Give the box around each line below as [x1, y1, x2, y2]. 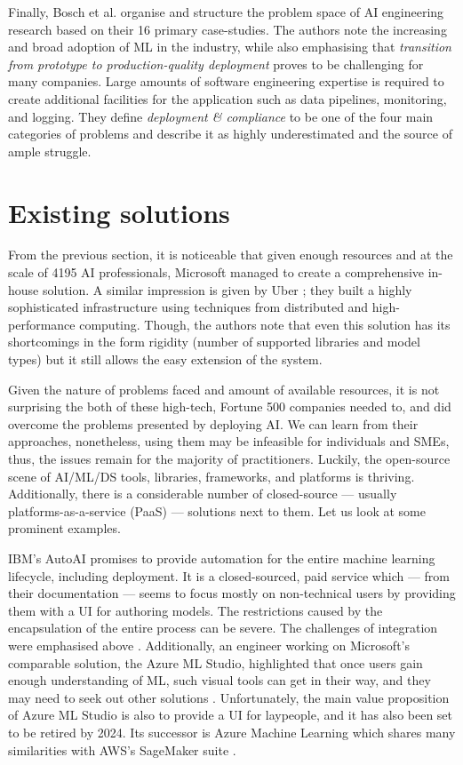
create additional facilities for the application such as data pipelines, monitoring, [8, 89, 447, 108]
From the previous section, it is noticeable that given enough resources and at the [8, 245, 453, 264]
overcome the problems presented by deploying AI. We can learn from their [8, 414, 419, 433]
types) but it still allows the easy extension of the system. [8, 350, 323, 369]
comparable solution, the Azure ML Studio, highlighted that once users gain [8, 653, 423, 672]
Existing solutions [8, 194, 230, 230]
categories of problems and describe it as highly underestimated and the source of [8, 124, 452, 143]
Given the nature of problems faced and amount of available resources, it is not [8, 379, 440, 398]
